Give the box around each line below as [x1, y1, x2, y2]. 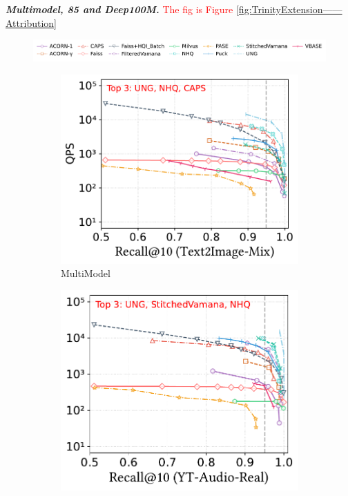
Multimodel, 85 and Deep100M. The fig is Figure [6, 2, 233, 16]
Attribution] [6, 15, 57, 30]
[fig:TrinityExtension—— [235, 2, 342, 16]
